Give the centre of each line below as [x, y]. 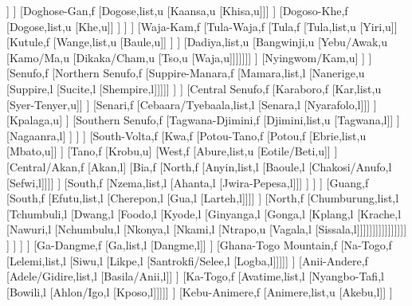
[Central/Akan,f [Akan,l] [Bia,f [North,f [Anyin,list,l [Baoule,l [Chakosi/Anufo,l [199, 166]
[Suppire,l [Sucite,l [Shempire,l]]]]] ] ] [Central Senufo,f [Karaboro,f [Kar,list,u [194, 88]
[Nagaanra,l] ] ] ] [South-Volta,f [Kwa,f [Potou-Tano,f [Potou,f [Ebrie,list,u [186, 135]
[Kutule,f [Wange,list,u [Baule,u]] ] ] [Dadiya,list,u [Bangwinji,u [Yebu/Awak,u [197, 42]
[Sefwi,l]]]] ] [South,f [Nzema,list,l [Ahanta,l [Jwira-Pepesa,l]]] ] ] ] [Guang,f [188, 182]
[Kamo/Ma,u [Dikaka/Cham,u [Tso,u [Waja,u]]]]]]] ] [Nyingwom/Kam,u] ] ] [189, 57]
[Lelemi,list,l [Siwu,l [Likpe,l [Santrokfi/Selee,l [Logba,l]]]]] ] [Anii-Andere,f [187, 260]
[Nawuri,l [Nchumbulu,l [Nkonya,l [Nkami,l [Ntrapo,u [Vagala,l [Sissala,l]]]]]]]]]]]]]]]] [207, 229]
